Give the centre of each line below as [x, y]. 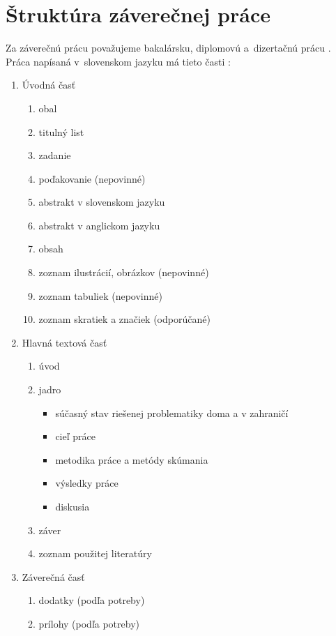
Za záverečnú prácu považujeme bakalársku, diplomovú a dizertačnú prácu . [168, 48]
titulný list [61, 131]
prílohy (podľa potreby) [89, 623]
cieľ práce [75, 436]
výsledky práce [87, 483]
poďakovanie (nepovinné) [92, 178]
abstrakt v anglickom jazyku [99, 225]
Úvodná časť [49, 85]
